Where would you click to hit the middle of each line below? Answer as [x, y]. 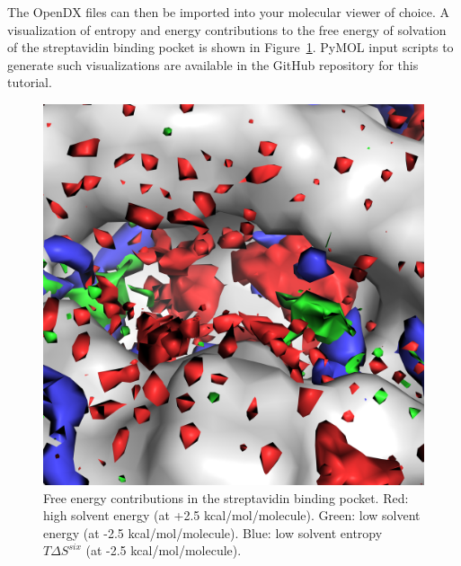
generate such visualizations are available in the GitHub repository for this [213, 64]
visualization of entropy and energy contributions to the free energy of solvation [227, 29]
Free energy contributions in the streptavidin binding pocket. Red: [226, 497]
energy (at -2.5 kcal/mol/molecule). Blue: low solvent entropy [213, 532]
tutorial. [30, 82]
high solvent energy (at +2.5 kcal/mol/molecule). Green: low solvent [232, 515]
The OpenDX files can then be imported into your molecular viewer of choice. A [228, 12]
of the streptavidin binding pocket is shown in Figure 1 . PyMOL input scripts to [230, 47]
